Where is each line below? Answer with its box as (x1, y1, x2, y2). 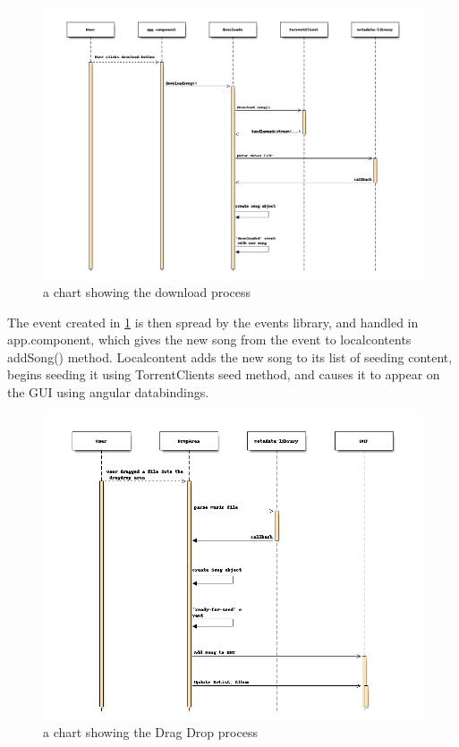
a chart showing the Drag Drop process (43, 722, 258, 741)
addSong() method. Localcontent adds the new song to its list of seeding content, (7, 347, 453, 366)
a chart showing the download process (43, 282, 251, 301)
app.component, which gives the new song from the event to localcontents (7, 330, 412, 349)
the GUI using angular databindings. (7, 382, 209, 401)
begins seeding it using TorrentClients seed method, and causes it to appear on (7, 365, 440, 384)
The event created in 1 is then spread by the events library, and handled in (7, 312, 419, 331)
